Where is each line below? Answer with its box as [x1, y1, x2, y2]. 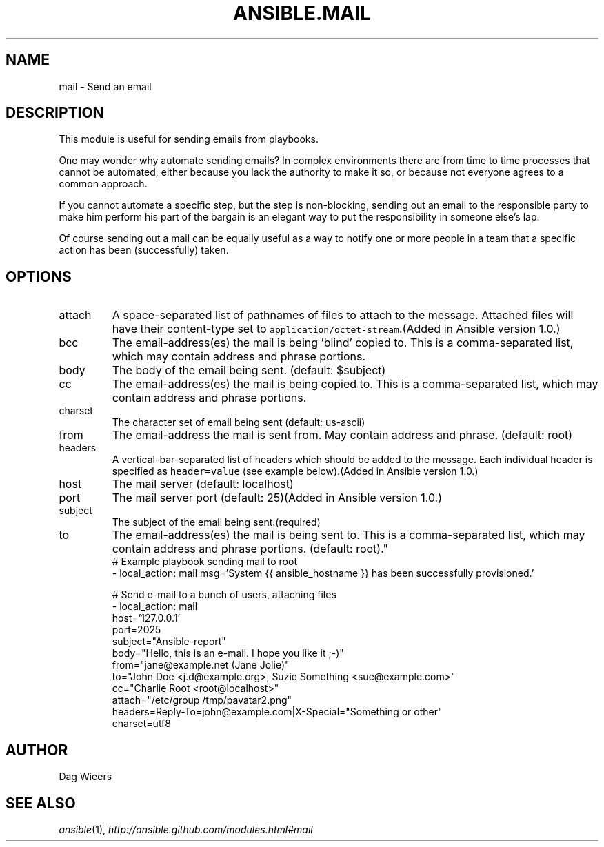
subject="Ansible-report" [112, 635, 226, 648]
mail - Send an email [59, 80, 152, 92]
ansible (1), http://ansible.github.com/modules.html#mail [59, 823, 313, 835]
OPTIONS [6, 267, 72, 285]
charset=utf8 [112, 717, 171, 730]
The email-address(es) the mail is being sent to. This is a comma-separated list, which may [112, 528, 585, 542]
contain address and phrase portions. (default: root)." [112, 542, 388, 556]
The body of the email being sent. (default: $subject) [112, 363, 386, 378]
